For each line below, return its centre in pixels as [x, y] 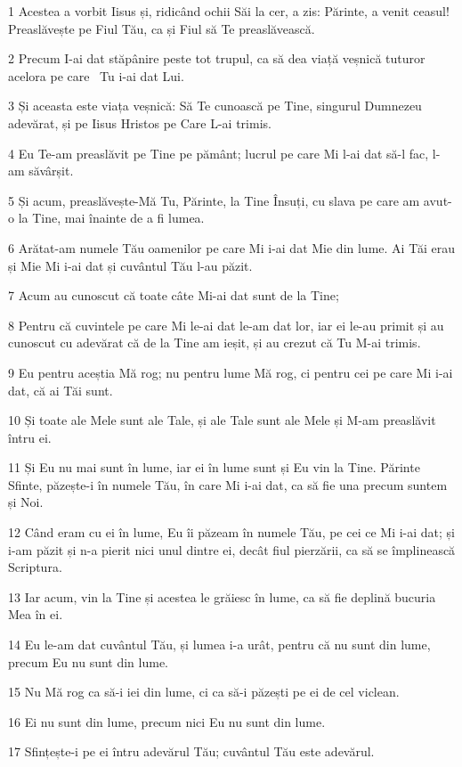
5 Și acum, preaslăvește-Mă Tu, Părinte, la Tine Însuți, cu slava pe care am [214, 200]
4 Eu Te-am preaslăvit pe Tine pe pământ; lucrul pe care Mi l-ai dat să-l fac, [219, 153]
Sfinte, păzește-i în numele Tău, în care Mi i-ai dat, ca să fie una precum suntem [228, 484]
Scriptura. [35, 567]
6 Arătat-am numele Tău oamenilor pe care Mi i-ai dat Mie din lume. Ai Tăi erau [231, 247]
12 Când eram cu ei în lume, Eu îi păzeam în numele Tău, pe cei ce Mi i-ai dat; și [232, 532]
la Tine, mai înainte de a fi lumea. [111, 218]
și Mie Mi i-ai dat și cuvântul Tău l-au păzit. [130, 265]
